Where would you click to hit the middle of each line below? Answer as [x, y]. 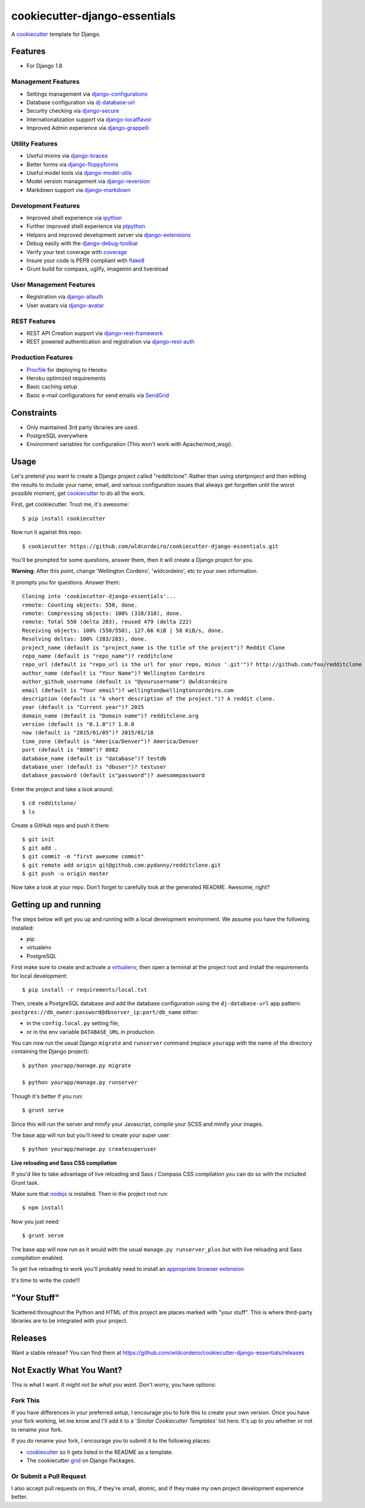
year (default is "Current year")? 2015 [83, 707]
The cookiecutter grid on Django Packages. [81, 1460]
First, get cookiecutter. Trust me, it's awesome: [70, 504]
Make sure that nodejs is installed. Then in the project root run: [90, 1194]
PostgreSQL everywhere [57, 436]
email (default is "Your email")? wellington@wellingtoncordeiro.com [128, 690]
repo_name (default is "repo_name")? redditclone [98, 656]
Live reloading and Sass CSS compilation [64, 1163]
